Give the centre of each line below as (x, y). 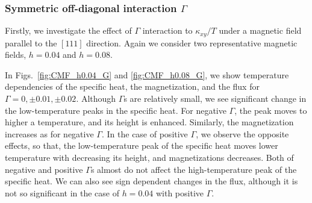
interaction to (167, 30)
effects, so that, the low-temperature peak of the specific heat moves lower (142, 145)
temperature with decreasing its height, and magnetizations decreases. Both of (149, 158)
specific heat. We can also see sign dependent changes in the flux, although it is (151, 181)
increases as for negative (49, 133)
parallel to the (31, 42)
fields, (16, 55)
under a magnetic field (260, 30)
